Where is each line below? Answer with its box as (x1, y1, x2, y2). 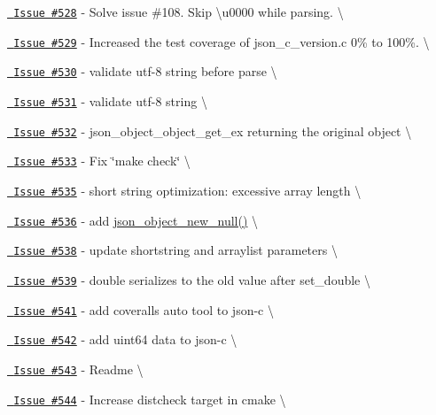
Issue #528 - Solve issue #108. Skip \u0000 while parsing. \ (13, 3, 344, 20)
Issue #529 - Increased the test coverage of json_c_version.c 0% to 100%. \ (13, 32, 430, 50)
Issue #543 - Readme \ (13, 359, 144, 378)
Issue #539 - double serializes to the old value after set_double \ (13, 270, 370, 288)
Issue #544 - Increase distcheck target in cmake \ (13, 389, 286, 408)
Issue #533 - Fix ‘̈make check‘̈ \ (13, 151, 191, 170)
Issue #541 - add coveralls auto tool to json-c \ (13, 300, 274, 319)
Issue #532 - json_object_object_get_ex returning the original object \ (13, 121, 412, 140)
